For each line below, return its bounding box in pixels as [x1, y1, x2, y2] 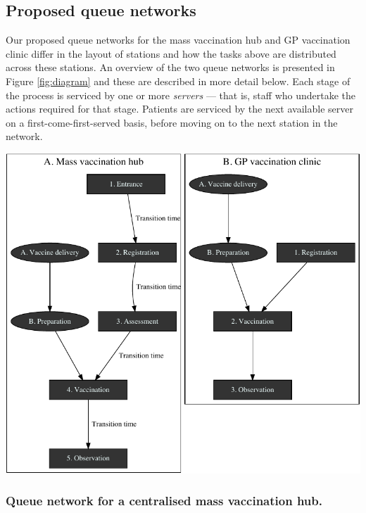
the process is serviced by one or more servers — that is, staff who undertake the [6, 87, 356, 102]
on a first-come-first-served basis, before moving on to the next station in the [6, 115, 338, 129]
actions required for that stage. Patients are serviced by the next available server [6, 101, 353, 116]
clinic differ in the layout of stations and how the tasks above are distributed [6, 46, 336, 61]
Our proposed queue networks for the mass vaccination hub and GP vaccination [6, 32, 351, 47]
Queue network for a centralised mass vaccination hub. [6, 492, 322, 509]
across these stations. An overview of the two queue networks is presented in [6, 60, 335, 75]
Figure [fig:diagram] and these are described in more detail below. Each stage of [6, 73, 351, 88]
